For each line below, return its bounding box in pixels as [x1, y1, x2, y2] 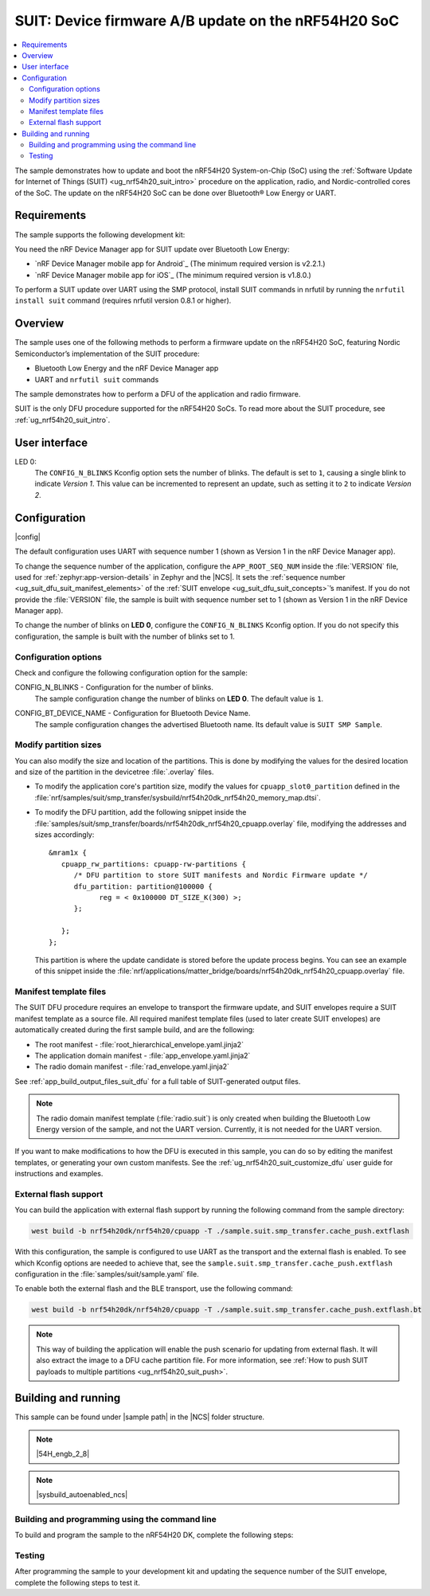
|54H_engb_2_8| [36, 1449, 90, 1459]
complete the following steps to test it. [14, 1578, 141, 1587]
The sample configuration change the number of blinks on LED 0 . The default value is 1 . [34, 694, 324, 703]
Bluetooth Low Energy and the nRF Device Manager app [34, 363, 219, 374]
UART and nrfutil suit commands [34, 374, 159, 384]
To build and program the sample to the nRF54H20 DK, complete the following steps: [14, 1530, 294, 1540]
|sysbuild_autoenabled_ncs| [36, 1490, 128, 1500]
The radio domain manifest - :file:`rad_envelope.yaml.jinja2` [34, 1062, 230, 1071]
